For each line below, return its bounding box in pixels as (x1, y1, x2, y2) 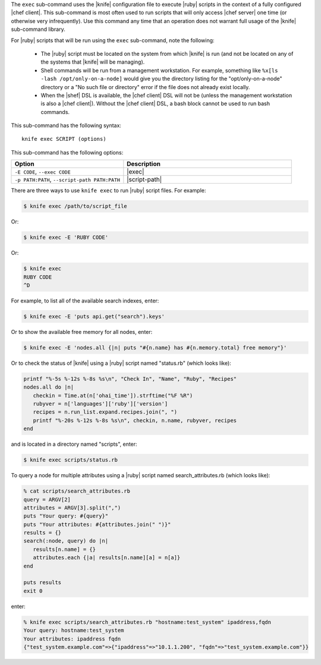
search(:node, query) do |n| (23, 538, 109, 544)
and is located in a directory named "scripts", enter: (11, 440, 137, 448)
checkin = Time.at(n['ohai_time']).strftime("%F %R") (33, 392, 193, 399)
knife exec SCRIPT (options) (21, 135, 106, 143)
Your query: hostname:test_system (23, 627, 124, 634)
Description (127, 160, 160, 168)
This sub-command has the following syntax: (11, 122, 122, 129)
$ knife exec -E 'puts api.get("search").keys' (23, 313, 165, 320)
